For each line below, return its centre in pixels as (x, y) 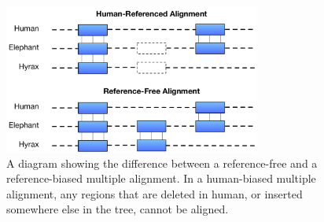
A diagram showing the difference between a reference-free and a (162, 163)
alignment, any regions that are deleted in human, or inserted (155, 193)
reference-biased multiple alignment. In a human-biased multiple (161, 178)
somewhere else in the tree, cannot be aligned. (118, 209)
